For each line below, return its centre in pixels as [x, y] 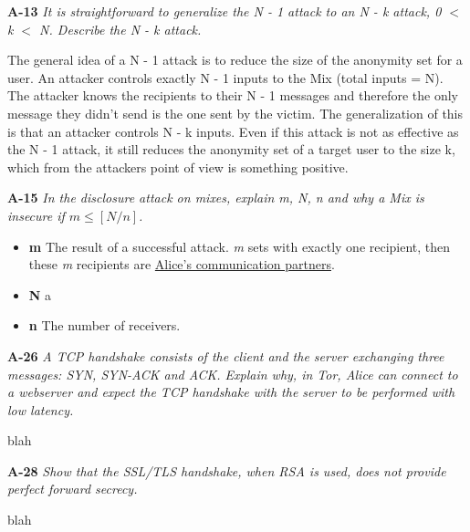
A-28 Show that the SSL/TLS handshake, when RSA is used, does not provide [227, 470]
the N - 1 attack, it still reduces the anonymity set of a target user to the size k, [231, 149]
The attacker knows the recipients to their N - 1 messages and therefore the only [233, 95]
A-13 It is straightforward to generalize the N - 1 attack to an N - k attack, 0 [225, 11]
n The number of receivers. [104, 325]
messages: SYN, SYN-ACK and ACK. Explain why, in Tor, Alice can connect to [233, 374]
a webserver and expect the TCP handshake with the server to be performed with [231, 392]
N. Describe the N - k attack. [120, 29]
